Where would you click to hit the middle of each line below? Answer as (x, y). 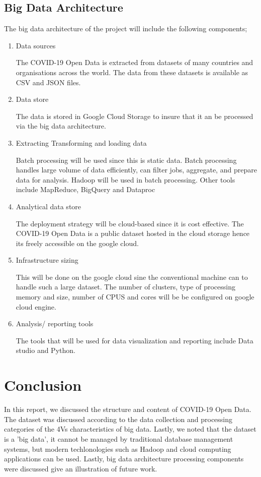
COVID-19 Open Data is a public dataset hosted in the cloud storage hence (133, 233)
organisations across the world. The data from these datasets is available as (132, 72)
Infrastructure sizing (47, 260)
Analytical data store (49, 206)
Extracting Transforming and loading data (81, 142)
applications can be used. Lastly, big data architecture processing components (124, 459)
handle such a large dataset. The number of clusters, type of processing (125, 287)
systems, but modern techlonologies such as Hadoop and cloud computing (118, 449)
